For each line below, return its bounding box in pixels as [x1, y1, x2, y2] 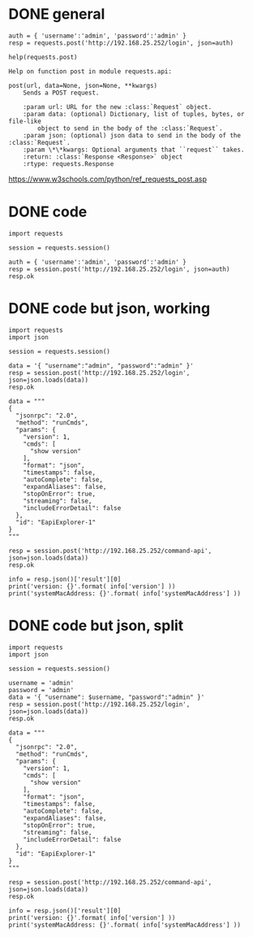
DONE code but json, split [8, 617, 184, 634]
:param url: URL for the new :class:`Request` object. [23, 102, 212, 111]
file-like [8, 117, 42, 125]
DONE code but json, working [8, 299, 211, 318]
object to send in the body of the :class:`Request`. [37, 124, 223, 133]
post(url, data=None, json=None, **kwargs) [8, 81, 158, 89]
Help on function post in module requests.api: [8, 67, 173, 76]
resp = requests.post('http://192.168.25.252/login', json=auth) [8, 38, 234, 47]
